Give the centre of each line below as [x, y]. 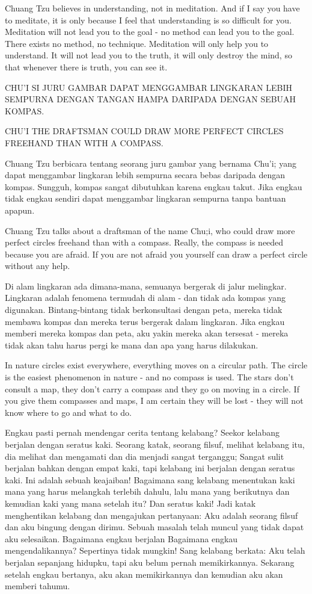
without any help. [38, 266]
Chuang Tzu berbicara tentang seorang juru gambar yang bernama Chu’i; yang [151, 163]
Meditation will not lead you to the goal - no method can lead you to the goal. [150, 32]
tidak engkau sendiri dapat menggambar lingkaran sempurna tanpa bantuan [145, 198]
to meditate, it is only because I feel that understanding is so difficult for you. [148, 20]
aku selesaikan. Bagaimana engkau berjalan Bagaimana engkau [121, 538]
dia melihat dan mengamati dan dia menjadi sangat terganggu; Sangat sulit [145, 456]
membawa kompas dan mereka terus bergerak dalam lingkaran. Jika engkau [145, 321]
